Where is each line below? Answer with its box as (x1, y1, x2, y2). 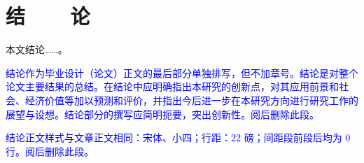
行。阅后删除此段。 (6, 143, 94, 158)
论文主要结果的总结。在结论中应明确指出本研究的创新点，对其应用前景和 (6, 79, 339, 94)
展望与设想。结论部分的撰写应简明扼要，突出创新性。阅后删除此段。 (6, 106, 319, 121)
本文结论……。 (6, 42, 68, 57)
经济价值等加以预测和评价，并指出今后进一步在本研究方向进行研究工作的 (24, 92, 358, 107)
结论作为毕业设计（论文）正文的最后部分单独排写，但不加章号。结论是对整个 (6, 65, 358, 80)
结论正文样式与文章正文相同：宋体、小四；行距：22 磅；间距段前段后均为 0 (6, 130, 351, 145)
